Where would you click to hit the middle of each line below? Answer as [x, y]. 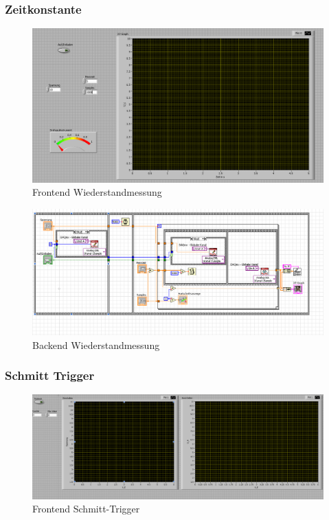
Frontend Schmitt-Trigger [86, 509]
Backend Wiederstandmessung [96, 344]
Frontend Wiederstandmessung [97, 192]
